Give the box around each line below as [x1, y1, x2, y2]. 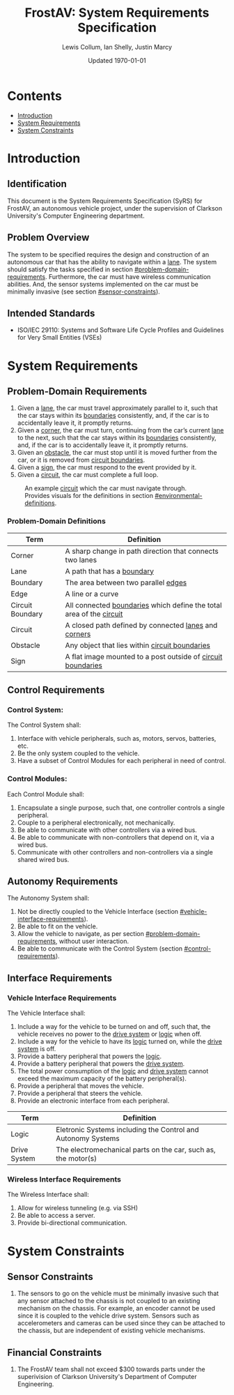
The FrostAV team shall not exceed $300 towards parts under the [17, 1365, 205, 1373]
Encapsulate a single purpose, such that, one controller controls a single [17, 804, 225, 812]
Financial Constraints [7, 1346, 102, 1358]
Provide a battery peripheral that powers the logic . [17, 1052, 162, 1061]
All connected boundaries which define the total [65, 600, 222, 610]
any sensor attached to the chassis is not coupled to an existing [17, 1297, 201, 1305]
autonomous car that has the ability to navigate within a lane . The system [7, 257, 217, 266]
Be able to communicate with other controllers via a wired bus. [17, 825, 197, 834]
